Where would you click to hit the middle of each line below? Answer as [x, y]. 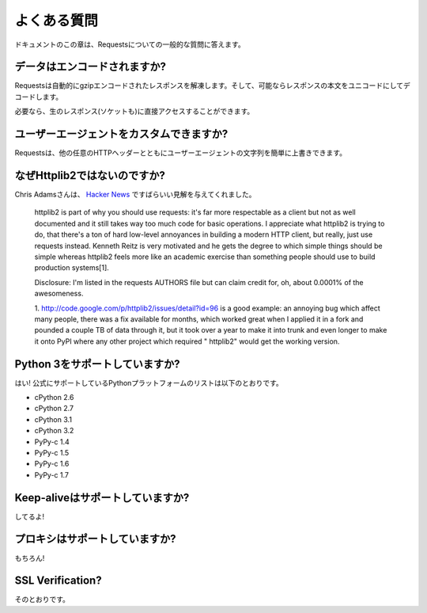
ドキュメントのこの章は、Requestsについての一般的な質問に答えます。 [130, 44]
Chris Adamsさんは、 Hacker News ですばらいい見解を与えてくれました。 [135, 195]
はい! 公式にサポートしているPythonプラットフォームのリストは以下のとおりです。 [149, 383]
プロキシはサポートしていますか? [96, 539]
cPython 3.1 [53, 419]
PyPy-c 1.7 [51, 474]
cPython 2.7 [54, 409]
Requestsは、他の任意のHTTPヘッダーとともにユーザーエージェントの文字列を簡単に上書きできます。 [181, 153]
